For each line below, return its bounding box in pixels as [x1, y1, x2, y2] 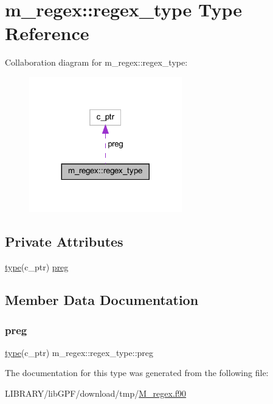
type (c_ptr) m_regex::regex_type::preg [5, 346, 154, 358]
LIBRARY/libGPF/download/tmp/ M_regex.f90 [5, 387, 187, 399]
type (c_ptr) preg [5, 261, 69, 273]
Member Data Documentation [5, 290, 199, 309]
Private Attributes [5, 232, 123, 251]
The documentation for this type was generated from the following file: [5, 366, 269, 379]
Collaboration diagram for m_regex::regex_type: [5, 56, 188, 69]
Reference [5, 21, 89, 46]
